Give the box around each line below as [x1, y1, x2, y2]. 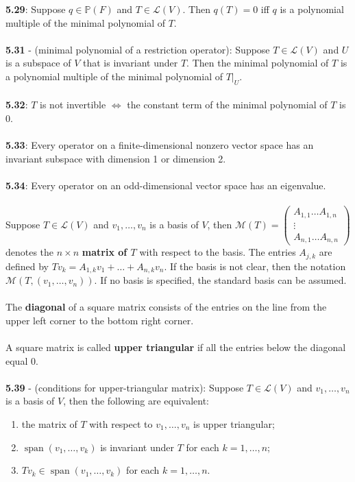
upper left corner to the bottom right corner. [5, 313, 194, 327]
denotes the [5, 245, 54, 259]
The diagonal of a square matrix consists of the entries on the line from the [5, 300, 327, 314]
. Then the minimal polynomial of [186, 56, 329, 70]
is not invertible [40, 97, 106, 112]
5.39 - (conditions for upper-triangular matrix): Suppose [5, 380, 244, 394]
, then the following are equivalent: [63, 394, 210, 408]
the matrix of [21, 417, 77, 431]
